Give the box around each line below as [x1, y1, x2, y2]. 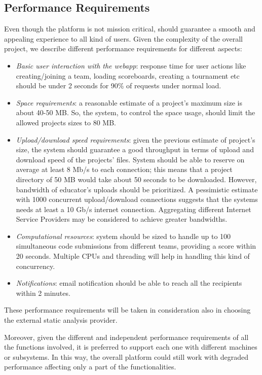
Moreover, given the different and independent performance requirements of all [4, 331, 249, 342]
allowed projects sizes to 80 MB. [16, 117, 117, 127]
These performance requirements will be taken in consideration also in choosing [4, 304, 251, 315]
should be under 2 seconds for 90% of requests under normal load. [16, 80, 221, 91]
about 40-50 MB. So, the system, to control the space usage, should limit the [16, 107, 255, 118]
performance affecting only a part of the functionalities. [4, 361, 176, 372]
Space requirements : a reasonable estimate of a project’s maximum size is [16, 97, 242, 108]
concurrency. [16, 260, 55, 271]
